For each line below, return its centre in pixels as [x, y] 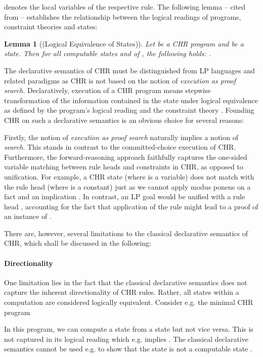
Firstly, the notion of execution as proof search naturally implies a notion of [121, 137]
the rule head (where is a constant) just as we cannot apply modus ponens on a [127, 186]
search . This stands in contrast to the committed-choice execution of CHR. [120, 147]
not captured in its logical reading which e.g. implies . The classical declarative [126, 339]
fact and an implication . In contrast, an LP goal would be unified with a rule [125, 196]
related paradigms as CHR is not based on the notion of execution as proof [120, 80]
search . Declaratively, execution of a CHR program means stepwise [107, 90]
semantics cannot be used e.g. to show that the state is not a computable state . [128, 349]
